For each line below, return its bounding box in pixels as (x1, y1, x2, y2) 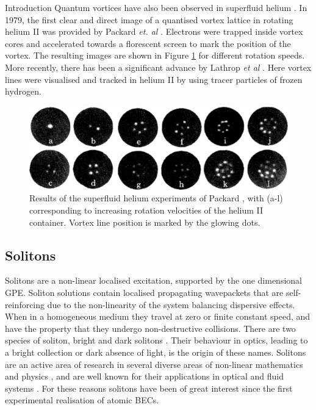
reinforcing (5, 298, 45, 311)
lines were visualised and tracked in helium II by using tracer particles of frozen (5, 73, 303, 85)
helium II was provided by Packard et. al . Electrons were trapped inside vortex (5, 25, 303, 38)
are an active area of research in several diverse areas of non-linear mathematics (5, 358, 303, 370)
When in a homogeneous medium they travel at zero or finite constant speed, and (5, 310, 311, 323)
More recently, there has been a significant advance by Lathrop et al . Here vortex (5, 60, 312, 73)
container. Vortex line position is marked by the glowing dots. (29, 215, 260, 228)
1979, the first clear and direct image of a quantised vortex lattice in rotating (5, 13, 293, 26)
